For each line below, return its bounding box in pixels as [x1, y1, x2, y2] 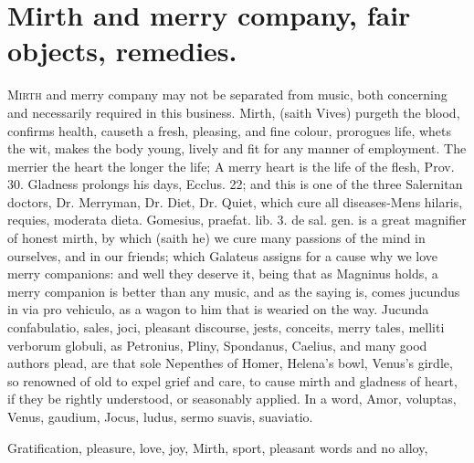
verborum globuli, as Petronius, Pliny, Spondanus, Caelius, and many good [7, 335, 427, 354]
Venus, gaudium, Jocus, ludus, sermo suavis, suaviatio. [7, 407, 313, 426]
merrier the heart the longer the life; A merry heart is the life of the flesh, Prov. [7, 156, 455, 175]
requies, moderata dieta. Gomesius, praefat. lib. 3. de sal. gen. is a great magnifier [7, 210, 467, 229]
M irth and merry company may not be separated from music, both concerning [7, 85, 448, 104]
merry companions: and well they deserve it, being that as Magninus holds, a [7, 264, 438, 283]
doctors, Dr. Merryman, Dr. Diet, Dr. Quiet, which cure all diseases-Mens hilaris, [7, 192, 463, 211]
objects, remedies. [7, 32, 237, 69]
